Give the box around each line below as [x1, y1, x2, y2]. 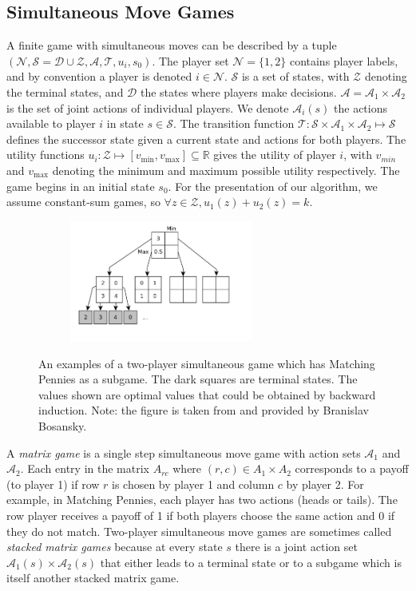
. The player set [152, 52, 229, 69]
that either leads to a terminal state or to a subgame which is [100, 553, 402, 570]
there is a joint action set [235, 538, 358, 555]
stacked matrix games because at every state [6, 538, 223, 555]
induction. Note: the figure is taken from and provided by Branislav [38, 402, 369, 418]
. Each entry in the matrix [20, 460, 149, 477]
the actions [334, 99, 387, 116]
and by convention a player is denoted [6, 68, 192, 85]
